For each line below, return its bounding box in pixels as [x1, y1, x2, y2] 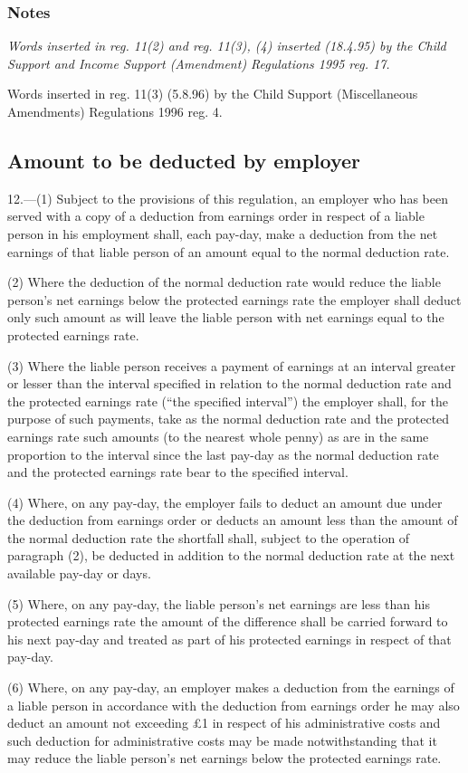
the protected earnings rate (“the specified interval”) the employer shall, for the [7, 391, 448, 410]
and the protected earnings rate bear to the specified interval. [7, 463, 349, 482]
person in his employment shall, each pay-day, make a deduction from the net [7, 224, 438, 243]
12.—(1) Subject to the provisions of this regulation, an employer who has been [7, 188, 448, 207]
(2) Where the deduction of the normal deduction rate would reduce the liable [7, 272, 441, 291]
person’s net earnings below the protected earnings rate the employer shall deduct [7, 290, 462, 309]
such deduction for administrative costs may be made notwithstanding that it [7, 730, 437, 749]
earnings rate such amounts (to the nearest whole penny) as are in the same [7, 426, 429, 445]
